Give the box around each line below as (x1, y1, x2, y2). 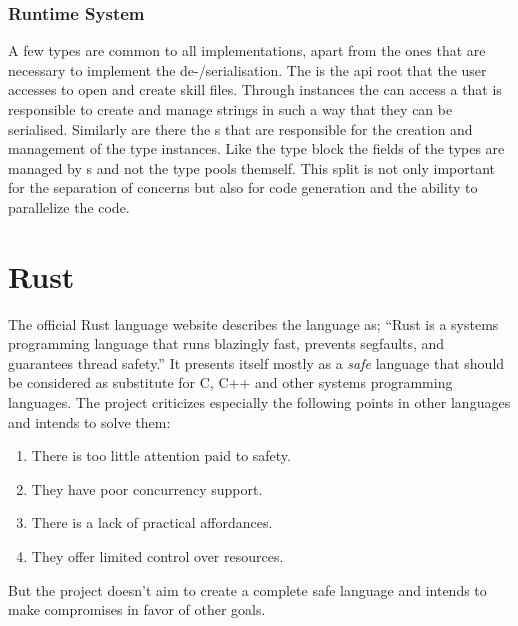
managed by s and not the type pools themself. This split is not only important (8, 157, 496, 178)
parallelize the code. (8, 196, 130, 217)
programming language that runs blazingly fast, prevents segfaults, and (8, 333, 445, 354)
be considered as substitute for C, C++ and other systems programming (8, 372, 453, 393)
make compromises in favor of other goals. (8, 599, 266, 620)
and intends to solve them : (8, 411, 171, 432)
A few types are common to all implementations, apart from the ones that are (8, 40, 486, 61)
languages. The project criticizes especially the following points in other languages (8, 392, 511, 413)
